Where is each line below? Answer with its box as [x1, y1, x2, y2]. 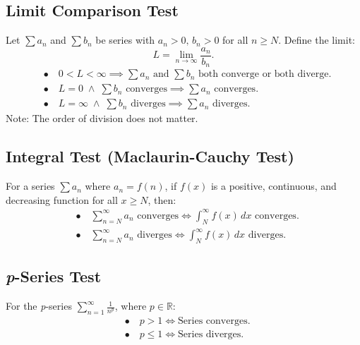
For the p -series [6, 298, 72, 313]
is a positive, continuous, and [210, 178, 337, 193]
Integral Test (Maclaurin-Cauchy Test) [6, 145, 294, 167]
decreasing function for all [6, 192, 118, 207]
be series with [95, 32, 155, 47]
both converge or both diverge [198, 69, 329, 80]
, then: [148, 192, 176, 207]
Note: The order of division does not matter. [6, 111, 198, 126]
